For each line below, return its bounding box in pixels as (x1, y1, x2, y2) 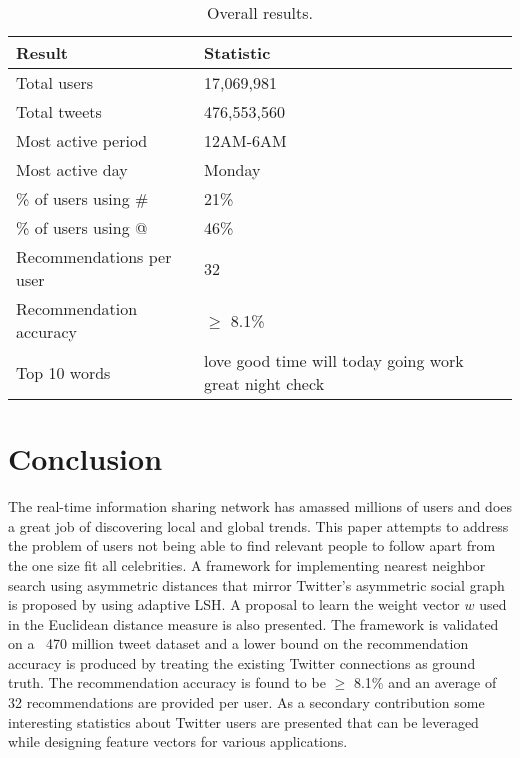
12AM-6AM (204, 129, 287, 152)
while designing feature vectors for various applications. (8, 731, 348, 752)
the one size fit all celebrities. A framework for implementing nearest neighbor (8, 554, 486, 575)
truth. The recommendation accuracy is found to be (8, 672, 326, 693)
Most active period (16, 129, 148, 152)
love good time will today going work (204, 349, 464, 372)
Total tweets (16, 100, 102, 123)
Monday (204, 158, 261, 181)
